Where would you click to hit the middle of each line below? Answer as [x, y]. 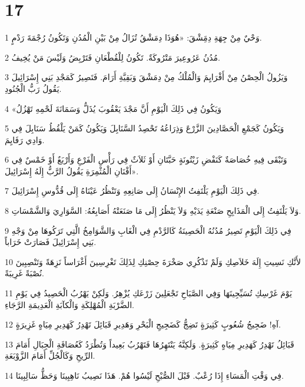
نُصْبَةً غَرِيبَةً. [25, 273]
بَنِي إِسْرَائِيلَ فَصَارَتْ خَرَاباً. [51, 242]
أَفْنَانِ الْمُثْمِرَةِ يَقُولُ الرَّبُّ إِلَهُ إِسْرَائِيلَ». [72, 171]
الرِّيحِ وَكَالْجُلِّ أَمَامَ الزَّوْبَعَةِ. [50, 355]
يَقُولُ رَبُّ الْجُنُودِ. [33, 88]
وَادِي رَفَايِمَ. [25, 139]
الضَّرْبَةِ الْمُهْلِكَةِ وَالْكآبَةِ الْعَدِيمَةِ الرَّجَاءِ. [70, 304]
